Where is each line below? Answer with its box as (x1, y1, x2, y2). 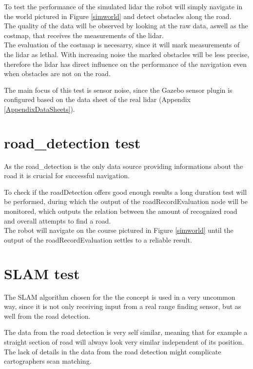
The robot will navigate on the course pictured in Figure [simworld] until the (4, 225, 234, 235)
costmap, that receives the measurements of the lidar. (4, 30, 164, 40)
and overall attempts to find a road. (4, 215, 111, 225)
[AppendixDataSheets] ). (4, 103, 75, 114)
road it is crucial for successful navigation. (4, 170, 130, 181)
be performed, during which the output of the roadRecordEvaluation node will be (4, 196, 248, 206)
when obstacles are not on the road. (4, 68, 111, 79)
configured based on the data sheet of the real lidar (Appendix (4, 94, 191, 104)
